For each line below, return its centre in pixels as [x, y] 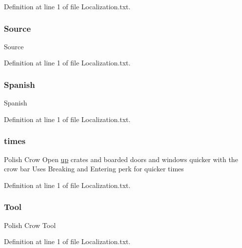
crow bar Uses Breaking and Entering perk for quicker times [94, 169]
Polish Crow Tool [30, 225]
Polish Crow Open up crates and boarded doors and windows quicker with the [121, 159]
